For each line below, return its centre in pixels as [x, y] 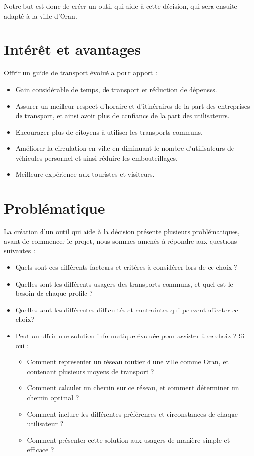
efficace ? [41, 449]
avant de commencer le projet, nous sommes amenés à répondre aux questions [121, 241]
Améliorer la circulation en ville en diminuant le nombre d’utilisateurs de [125, 148]
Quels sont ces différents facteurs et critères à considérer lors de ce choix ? [126, 267]
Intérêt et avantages [73, 49]
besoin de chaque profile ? [54, 293]
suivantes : [20, 251]
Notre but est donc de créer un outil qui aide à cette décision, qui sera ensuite [121, 6]
